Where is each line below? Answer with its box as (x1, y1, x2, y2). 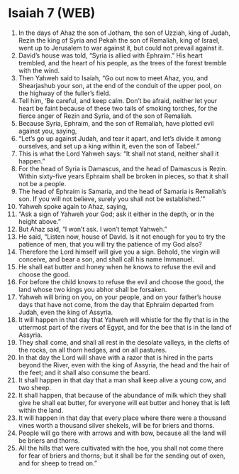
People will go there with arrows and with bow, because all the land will (18, 429, 226, 437)
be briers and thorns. (18, 436, 80, 445)
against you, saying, (18, 126, 77, 135)
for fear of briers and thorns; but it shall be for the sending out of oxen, (18, 451, 226, 460)
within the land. (18, 406, 64, 414)
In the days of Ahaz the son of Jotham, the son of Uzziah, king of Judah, (18, 28, 231, 37)
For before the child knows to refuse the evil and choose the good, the (18, 277, 225, 286)
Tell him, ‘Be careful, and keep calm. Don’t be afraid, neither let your (18, 96, 218, 104)
